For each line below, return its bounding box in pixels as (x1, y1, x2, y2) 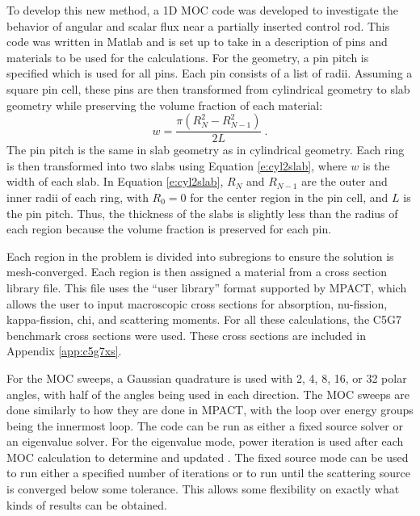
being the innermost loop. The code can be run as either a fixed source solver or (6, 417, 403, 434)
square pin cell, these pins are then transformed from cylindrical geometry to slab (6, 80, 410, 97)
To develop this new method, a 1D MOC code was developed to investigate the (6, 2, 398, 18)
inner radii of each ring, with (6, 188, 149, 205)
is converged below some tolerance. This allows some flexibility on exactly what (6, 480, 400, 497)
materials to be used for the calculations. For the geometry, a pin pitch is (6, 48, 369, 65)
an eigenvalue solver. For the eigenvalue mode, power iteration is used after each (6, 433, 404, 450)
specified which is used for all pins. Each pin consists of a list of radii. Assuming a (6, 65, 413, 82)
